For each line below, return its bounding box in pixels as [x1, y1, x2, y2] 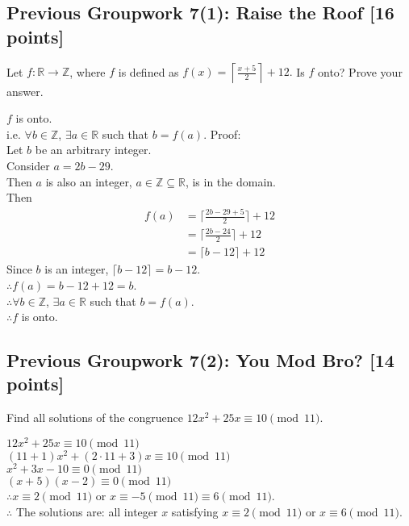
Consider [6, 157, 50, 173]
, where [69, 63, 106, 80]
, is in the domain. [185, 173, 276, 190]
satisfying [171, 503, 219, 520]
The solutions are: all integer [15, 503, 158, 520]
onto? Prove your [317, 63, 403, 80]
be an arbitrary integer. [35, 141, 152, 158]
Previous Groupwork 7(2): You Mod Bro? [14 [6, 348, 394, 373]
